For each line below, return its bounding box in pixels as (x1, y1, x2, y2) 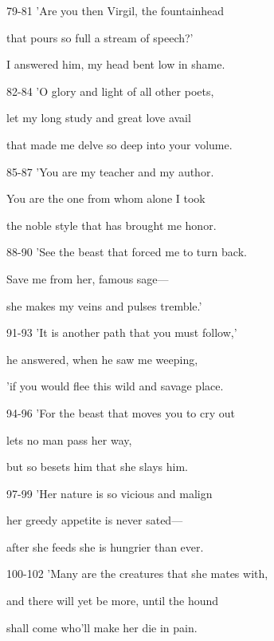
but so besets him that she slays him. (6, 458, 188, 475)
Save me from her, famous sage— (6, 270, 169, 287)
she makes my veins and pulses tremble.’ (6, 297, 202, 314)
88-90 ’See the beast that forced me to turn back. (6, 243, 247, 260)
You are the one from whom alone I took (6, 190, 205, 207)
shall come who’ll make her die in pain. (6, 619, 198, 635)
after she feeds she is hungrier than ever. (6, 538, 204, 555)
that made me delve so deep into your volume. (6, 136, 233, 152)
